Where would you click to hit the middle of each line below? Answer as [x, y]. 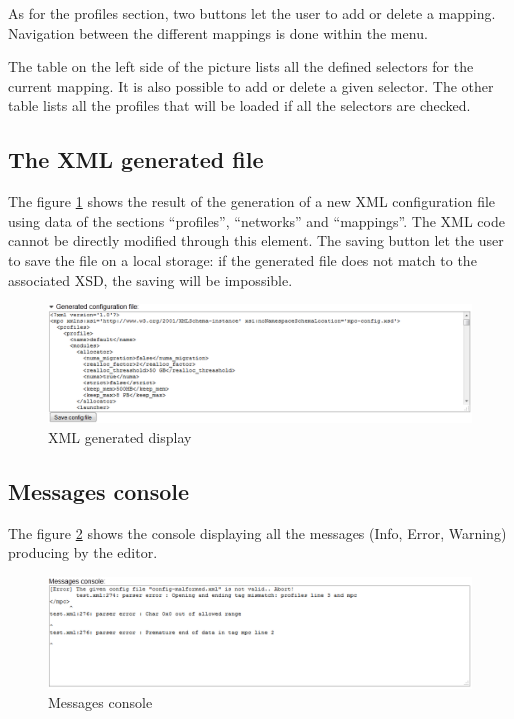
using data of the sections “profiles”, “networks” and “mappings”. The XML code [256, 220]
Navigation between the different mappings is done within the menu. [218, 32]
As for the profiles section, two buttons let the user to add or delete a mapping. [252, 13]
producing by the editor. [83, 552]
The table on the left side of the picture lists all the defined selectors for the [241, 66]
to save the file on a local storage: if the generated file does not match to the [242, 259]
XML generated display [120, 436]
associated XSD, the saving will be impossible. [150, 279]
